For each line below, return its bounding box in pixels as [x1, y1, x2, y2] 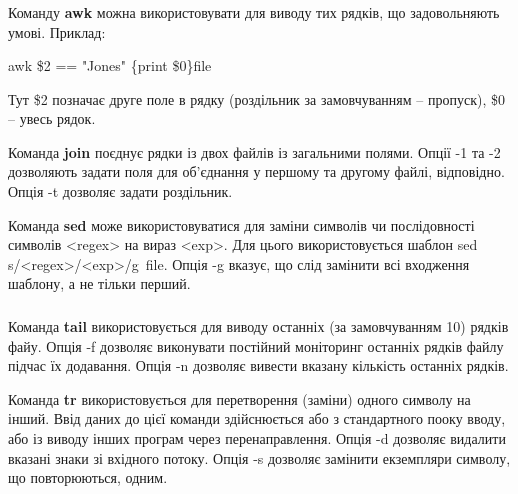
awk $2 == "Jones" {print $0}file [8, 55, 212, 76]
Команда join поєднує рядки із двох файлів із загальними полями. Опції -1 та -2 [8, 141, 501, 162]
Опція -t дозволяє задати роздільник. [8, 181, 233, 202]
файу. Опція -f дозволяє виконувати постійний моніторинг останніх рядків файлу [8, 335, 504, 356]
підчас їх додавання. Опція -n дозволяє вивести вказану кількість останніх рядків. [8, 355, 509, 376]
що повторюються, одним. [8, 467, 168, 488]
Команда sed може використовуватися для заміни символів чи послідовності [8, 214, 475, 235]
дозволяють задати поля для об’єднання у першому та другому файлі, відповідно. [8, 161, 505, 182]
